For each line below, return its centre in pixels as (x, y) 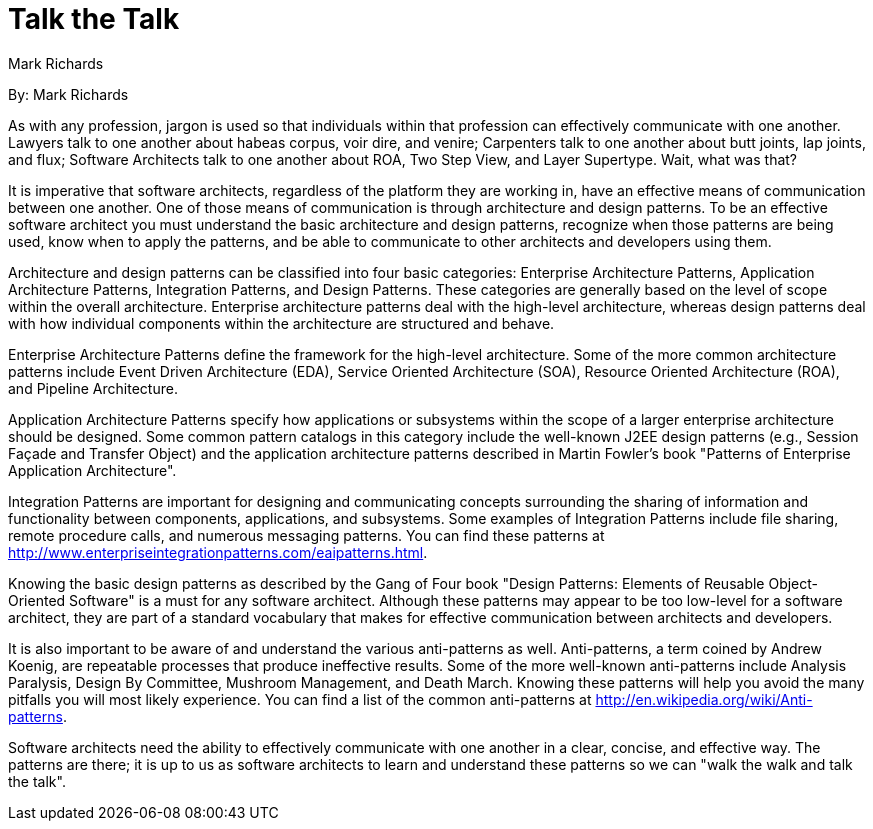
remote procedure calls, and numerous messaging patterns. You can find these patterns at (306, 535)
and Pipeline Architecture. (93, 388)
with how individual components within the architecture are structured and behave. (281, 323)
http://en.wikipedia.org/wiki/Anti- (704, 699)
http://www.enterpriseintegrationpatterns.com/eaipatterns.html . (218, 552)
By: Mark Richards (68, 94)
